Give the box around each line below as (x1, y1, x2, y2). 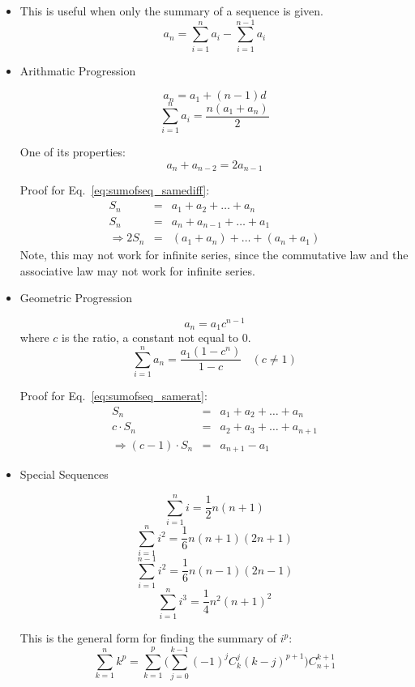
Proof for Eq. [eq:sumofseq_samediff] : (19, 181, 210, 198)
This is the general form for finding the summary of (19, 629, 276, 646)
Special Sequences (19, 466, 109, 483)
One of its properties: (19, 143, 126, 160)
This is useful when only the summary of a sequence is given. (19, 2, 323, 19)
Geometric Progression (19, 289, 133, 306)
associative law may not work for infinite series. (19, 262, 255, 279)
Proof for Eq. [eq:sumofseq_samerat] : (19, 387, 207, 404)
